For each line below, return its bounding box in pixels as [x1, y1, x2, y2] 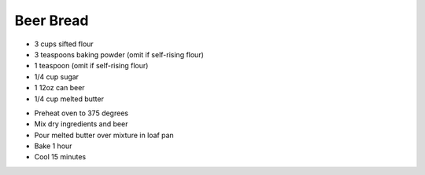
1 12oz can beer [34, 83, 86, 93]
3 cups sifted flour [34, 39, 94, 49]
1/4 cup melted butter [34, 94, 104, 104]
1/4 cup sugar [34, 71, 79, 82]
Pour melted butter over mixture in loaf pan [34, 130, 175, 140]
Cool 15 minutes [34, 152, 87, 162]
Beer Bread [14, 12, 90, 29]
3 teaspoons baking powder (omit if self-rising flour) [34, 49, 205, 59]
